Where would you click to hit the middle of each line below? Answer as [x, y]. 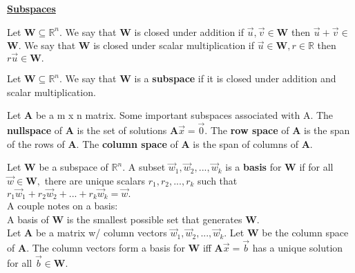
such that [218, 180]
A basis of [28, 219]
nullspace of [35, 130]
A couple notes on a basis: [63, 206]
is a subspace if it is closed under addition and [235, 78]
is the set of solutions [122, 130]
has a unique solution [298, 248]
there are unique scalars [95, 180]
